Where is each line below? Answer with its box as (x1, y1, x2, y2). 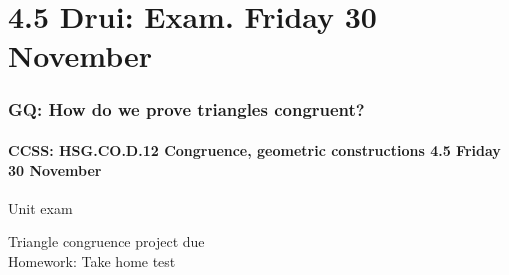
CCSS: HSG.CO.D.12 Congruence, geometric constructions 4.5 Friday (8, 140, 501, 160)
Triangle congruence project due (8, 231, 205, 252)
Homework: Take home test (8, 250, 176, 271)
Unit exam (8, 197, 73, 218)
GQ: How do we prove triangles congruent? (8, 97, 365, 122)
